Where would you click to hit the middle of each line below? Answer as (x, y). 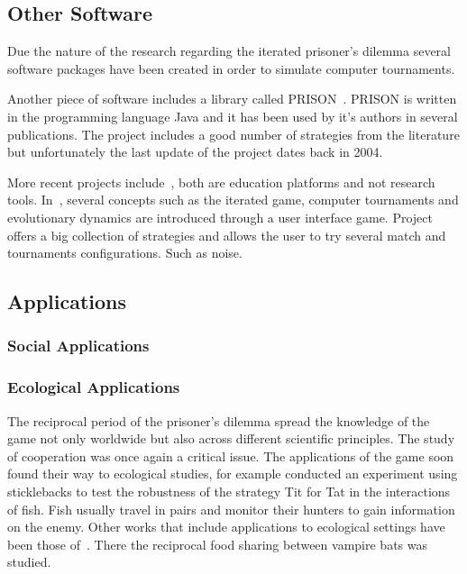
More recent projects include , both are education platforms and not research (221, 182)
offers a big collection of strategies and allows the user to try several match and (227, 235)
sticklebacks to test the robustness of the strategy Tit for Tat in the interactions (229, 491)
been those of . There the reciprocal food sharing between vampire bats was (217, 544)
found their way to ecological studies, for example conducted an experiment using (233, 474)
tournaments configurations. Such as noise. (125, 253)
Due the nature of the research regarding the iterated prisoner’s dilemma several (229, 51)
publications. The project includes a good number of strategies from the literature (233, 134)
